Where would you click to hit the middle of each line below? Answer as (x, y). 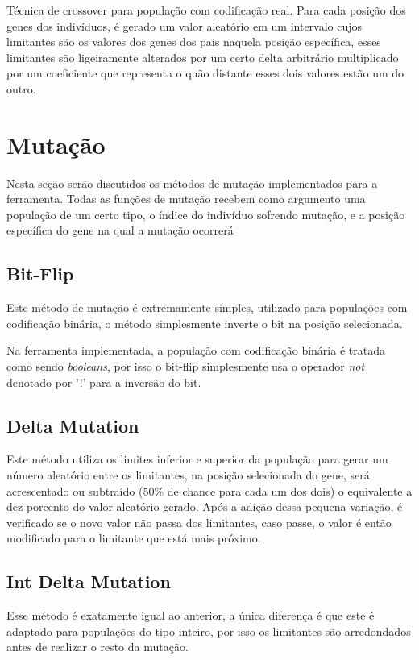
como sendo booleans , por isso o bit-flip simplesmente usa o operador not (186, 366)
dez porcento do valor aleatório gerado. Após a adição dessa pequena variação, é (205, 506)
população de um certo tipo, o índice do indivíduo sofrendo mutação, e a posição (206, 214)
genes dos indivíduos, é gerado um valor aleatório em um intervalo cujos (185, 25)
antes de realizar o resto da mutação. (97, 647)
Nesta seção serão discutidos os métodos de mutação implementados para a (192, 183)
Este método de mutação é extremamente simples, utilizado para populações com (207, 307)
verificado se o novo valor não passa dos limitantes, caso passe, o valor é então (199, 522)
